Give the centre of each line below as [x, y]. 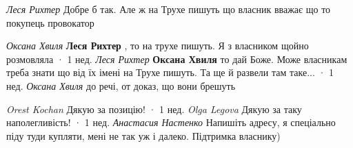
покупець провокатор [50, 22]
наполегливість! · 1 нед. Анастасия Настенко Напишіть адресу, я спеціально [171, 122]
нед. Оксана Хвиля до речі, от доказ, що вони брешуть [121, 85]
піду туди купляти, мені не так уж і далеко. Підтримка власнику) [143, 135]
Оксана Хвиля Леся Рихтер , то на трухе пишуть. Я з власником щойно [158, 46]
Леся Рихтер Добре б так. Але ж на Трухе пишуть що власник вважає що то [169, 9]
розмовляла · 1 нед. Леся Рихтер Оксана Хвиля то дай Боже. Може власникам [177, 59]
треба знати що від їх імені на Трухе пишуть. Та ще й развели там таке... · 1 [170, 72]
